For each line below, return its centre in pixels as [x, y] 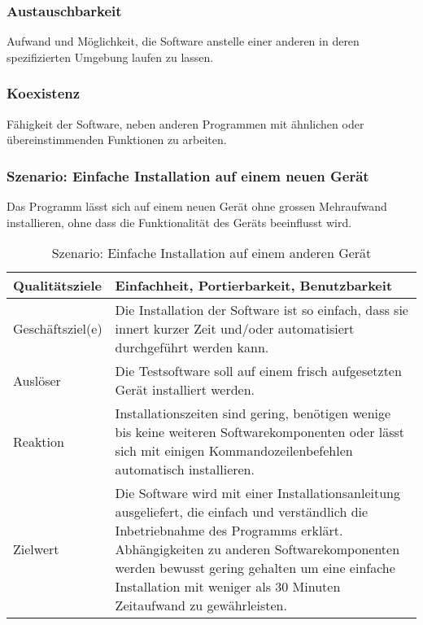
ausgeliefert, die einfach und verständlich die [242, 512]
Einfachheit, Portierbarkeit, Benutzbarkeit [254, 286]
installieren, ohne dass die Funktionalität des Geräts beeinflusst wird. [179, 222]
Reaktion [39, 441]
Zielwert [36, 549]
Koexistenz [44, 93]
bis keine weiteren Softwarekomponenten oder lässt [260, 432]
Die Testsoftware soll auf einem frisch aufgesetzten [258, 371]
